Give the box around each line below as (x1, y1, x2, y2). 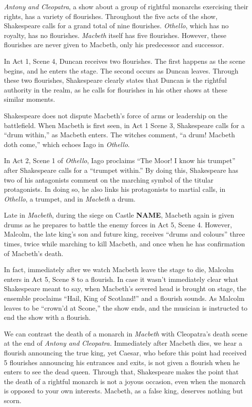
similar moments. (4, 94, 55, 104)
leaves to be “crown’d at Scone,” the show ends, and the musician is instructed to (4, 302, 248, 313)
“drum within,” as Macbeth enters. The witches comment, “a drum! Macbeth (4, 129, 235, 140)
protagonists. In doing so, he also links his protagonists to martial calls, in (4, 184, 226, 194)
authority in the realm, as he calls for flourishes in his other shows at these (4, 84, 228, 94)
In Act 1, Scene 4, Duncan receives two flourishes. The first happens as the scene (4, 55, 246, 66)
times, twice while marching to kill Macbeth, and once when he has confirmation (4, 239, 245, 249)
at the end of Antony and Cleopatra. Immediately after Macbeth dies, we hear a (4, 338, 242, 348)
